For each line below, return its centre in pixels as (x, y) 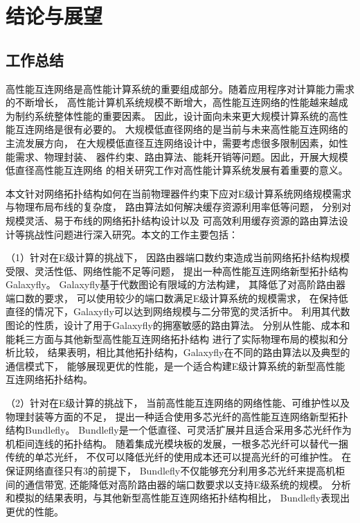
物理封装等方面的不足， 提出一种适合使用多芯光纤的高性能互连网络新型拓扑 (177, 416)
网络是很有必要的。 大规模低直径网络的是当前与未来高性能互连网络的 (191, 129)
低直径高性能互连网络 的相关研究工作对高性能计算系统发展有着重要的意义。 (177, 170)
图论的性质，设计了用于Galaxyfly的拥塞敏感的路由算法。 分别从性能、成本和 (178, 325)
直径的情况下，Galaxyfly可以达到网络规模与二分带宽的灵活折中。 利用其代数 (178, 311)
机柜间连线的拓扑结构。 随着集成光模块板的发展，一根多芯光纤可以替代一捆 (177, 443)
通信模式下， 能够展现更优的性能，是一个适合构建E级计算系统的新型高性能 (175, 365)
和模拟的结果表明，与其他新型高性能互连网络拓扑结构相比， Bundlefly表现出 (178, 498)
